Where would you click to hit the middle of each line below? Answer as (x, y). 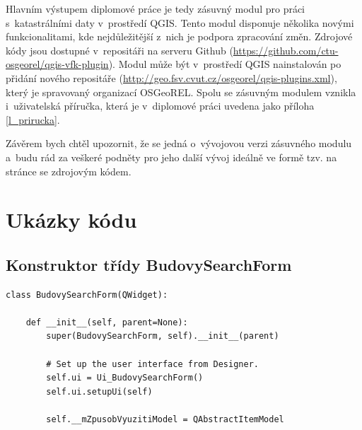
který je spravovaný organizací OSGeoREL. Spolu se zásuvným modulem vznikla (181, 92)
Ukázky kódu (71, 220)
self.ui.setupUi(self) (99, 391)
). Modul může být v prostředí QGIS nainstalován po (225, 64)
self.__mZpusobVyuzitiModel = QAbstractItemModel (165, 420)
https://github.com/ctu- (286, 50)
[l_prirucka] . (33, 119)
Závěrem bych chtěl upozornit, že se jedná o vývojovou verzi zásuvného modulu (179, 143)
